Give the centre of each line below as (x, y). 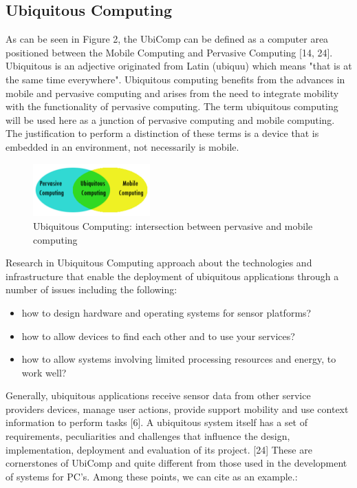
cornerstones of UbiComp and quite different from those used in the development (176, 463)
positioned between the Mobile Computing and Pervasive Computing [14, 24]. (169, 52)
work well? (44, 372)
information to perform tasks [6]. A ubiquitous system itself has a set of (157, 422)
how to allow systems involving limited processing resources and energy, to (179, 359)
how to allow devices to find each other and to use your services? (158, 336)
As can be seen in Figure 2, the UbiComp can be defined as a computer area (167, 39)
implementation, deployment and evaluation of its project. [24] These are (159, 449)
